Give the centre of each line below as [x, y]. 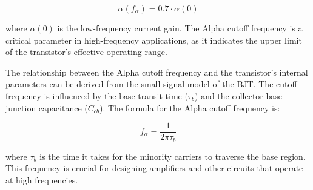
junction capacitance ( [47, 107]
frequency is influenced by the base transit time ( [97, 95]
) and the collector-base [239, 95]
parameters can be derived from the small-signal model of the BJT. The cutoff [151, 84]
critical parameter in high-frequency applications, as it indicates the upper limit [154, 40]
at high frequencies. [42, 179]
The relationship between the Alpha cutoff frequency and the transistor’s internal [157, 72]
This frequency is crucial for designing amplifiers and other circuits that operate [154, 168]
